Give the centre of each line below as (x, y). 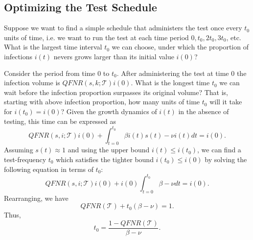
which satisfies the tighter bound (105, 159)
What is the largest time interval (53, 47)
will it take (226, 102)
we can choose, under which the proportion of (180, 47)
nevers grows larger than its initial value (114, 56)
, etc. (234, 37)
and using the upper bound (109, 150)
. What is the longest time (170, 83)
